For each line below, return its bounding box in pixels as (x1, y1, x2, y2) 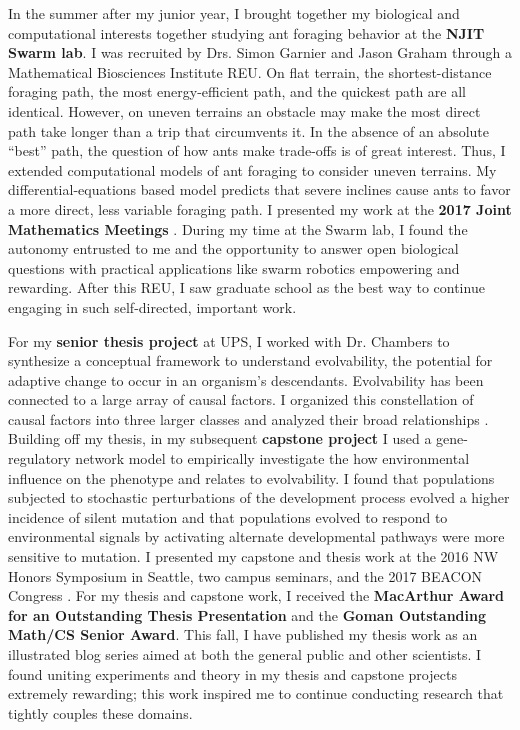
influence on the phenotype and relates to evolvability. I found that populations (8, 467, 495, 488)
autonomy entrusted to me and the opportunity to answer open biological (8, 238, 459, 259)
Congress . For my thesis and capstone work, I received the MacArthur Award (8, 585, 505, 606)
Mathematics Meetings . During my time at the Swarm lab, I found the (8, 218, 468, 239)
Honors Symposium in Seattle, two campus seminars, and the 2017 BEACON (8, 565, 483, 586)
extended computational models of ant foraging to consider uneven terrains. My (8, 159, 497, 180)
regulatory (8, 448, 71, 469)
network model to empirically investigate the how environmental (75, 448, 470, 469)
